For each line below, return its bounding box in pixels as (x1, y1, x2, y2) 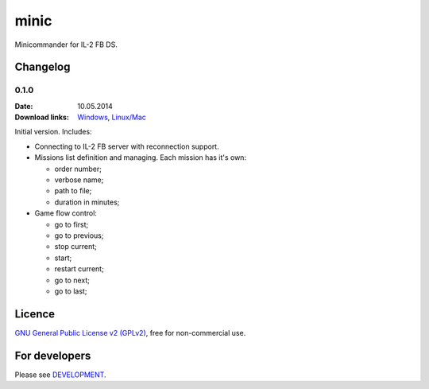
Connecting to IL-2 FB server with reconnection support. (34, 142, 219, 151)
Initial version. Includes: (14, 127, 92, 137)
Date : (14, 101, 33, 111)
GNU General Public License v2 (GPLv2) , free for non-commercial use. (14, 328, 246, 337)
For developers (14, 348, 91, 362)
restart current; (54, 264, 105, 274)
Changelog (14, 60, 71, 74)
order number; (54, 164, 102, 173)
